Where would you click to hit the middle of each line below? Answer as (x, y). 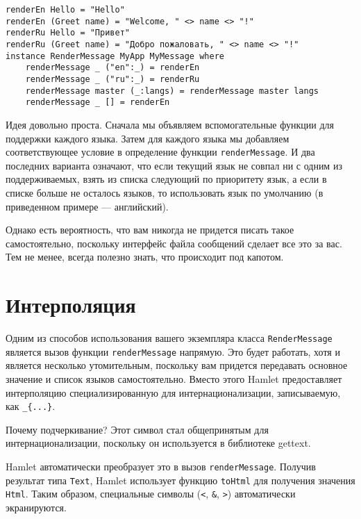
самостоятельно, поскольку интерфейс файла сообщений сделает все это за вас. (174, 243)
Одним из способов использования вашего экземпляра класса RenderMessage (169, 338)
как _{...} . (31, 406)
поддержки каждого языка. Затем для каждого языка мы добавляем (148, 138)
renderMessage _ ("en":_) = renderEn (112, 68)
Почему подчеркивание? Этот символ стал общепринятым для (137, 429)
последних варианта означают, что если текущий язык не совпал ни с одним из (174, 165)
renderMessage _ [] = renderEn (98, 102)
